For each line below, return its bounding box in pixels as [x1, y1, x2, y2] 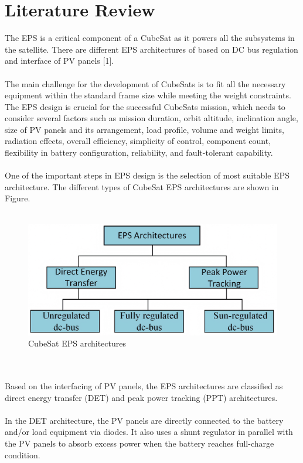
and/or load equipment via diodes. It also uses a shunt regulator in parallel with [5, 426, 293, 438]
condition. [5, 448, 40, 461]
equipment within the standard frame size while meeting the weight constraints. [5, 89, 291, 101]
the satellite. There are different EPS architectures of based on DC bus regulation [5, 43, 298, 55]
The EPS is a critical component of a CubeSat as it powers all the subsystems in [5, 32, 295, 44]
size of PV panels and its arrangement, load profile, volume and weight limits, [5, 123, 285, 135]
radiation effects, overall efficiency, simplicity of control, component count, [5, 135, 271, 147]
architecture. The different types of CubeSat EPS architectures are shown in [5, 180, 279, 193]
